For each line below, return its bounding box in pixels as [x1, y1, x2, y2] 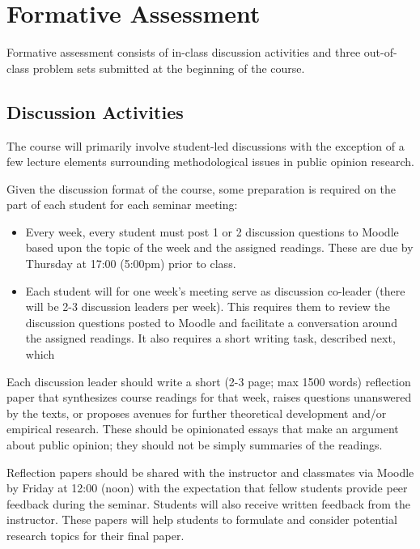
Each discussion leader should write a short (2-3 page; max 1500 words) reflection [6, 372, 411, 389]
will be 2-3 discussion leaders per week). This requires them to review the [25, 298, 390, 315]
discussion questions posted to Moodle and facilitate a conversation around [25, 313, 397, 330]
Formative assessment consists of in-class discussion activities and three [6, 44, 361, 61]
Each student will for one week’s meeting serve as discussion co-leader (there [25, 282, 405, 299]
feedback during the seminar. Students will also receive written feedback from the [6, 495, 410, 512]
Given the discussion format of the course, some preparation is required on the [6, 180, 397, 197]
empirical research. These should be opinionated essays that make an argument [6, 420, 399, 437]
